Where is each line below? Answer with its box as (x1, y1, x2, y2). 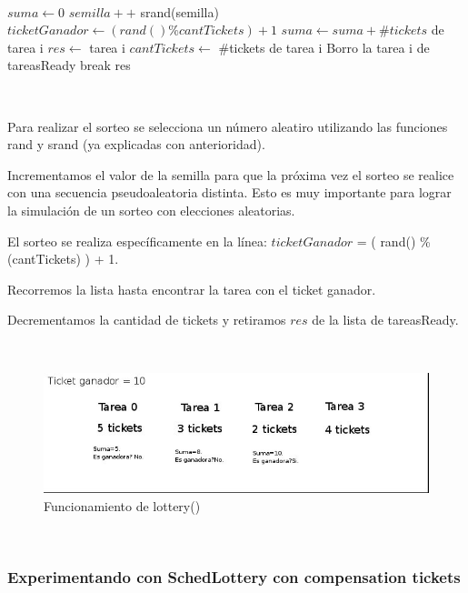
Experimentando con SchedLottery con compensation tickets (7, 565, 461, 588)
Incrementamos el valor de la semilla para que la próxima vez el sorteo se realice (7, 165, 454, 184)
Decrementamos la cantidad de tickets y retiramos (7, 310, 286, 329)
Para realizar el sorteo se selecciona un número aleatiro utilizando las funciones (7, 116, 448, 136)
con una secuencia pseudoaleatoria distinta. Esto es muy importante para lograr (7, 183, 452, 202)
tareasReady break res (7, 55, 131, 75)
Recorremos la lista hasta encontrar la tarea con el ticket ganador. (7, 279, 376, 298)
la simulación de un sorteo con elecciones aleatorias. (7, 200, 295, 219)
